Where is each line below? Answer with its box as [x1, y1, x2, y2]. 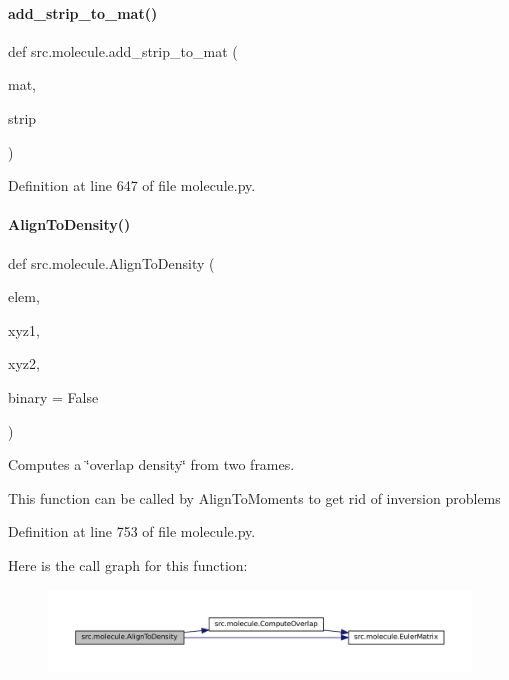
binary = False [8, 386, 99, 407]
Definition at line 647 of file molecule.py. [8, 175, 256, 196]
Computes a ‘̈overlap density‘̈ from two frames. [8, 454, 295, 475]
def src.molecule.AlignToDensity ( [8, 252, 215, 273]
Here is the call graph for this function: [8, 554, 248, 575]
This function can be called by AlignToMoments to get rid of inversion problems [8, 487, 501, 508]
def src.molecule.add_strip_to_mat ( [8, 40, 238, 61]
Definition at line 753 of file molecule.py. [8, 521, 256, 542]
